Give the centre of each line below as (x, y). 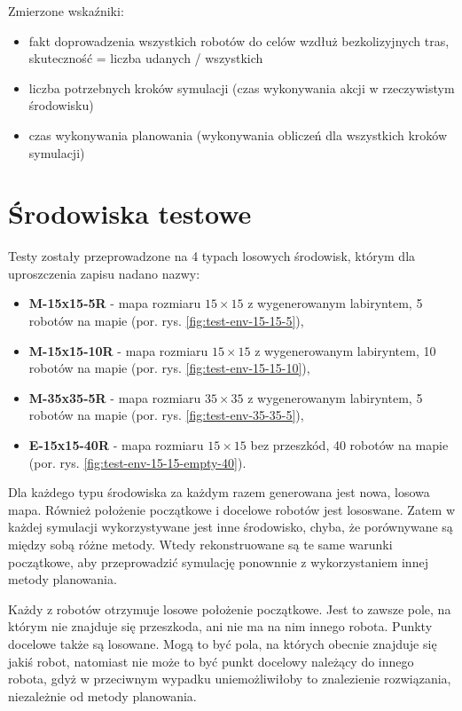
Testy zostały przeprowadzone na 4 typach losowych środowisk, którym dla (212, 256)
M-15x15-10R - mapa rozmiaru (118, 350)
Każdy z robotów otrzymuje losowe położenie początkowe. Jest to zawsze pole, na (230, 608)
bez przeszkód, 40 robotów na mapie (349, 445)
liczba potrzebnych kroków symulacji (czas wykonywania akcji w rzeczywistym (242, 87)
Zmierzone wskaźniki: (66, 11)
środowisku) (61, 105)
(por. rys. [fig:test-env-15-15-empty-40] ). (137, 462)
